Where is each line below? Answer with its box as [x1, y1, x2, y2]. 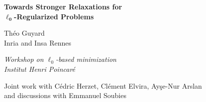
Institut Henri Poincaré [4, 63, 76, 74]
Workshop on [4, 54, 44, 64]
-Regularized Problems [14, 11, 94, 21]
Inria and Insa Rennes [4, 37, 71, 48]
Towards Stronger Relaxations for [4, 1, 122, 11]
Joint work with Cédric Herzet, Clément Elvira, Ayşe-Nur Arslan [4, 80, 202, 91]
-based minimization [55, 54, 116, 64]
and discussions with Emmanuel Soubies [4, 90, 126, 101]
